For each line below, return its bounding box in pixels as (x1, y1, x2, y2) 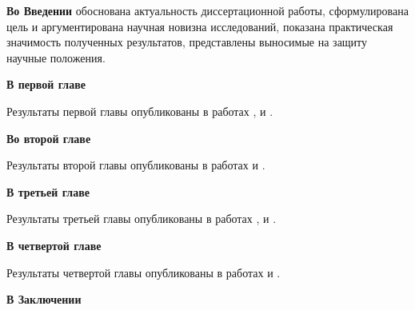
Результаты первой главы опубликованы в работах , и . (6, 102, 273, 119)
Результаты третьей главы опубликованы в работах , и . (6, 210, 277, 227)
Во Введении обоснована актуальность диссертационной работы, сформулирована (6, 2, 409, 18)
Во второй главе (6, 129, 91, 146)
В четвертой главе (6, 236, 102, 253)
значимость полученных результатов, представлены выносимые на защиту (6, 34, 368, 50)
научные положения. (6, 49, 106, 66)
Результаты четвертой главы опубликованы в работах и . (6, 264, 281, 280)
